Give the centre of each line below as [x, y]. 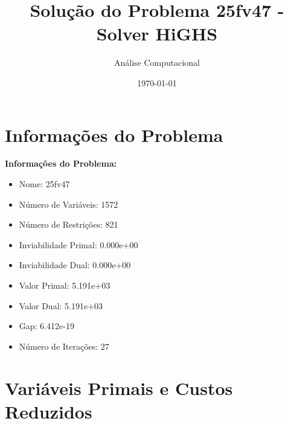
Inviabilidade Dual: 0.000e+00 [75, 265]
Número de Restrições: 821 [69, 224]
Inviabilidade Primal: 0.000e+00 [78, 244]
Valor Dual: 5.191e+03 [61, 305]
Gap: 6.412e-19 [46, 326]
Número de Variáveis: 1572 [69, 204]
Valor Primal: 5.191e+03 [65, 285]
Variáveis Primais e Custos [119, 387]
